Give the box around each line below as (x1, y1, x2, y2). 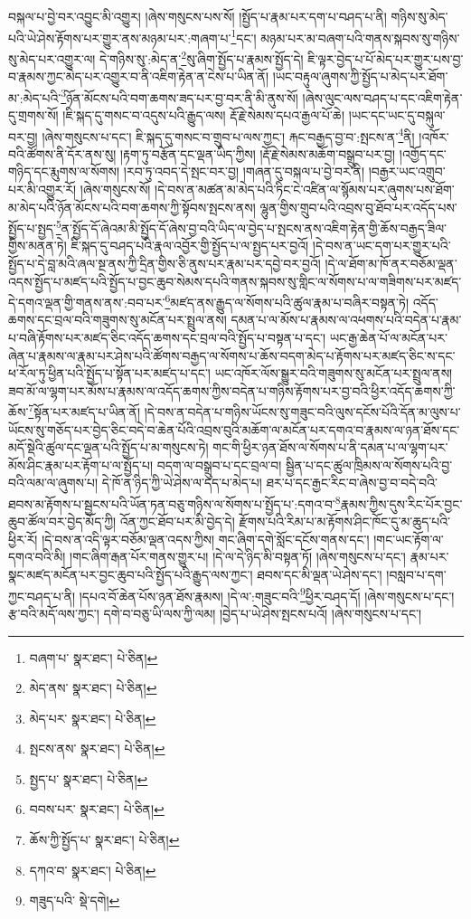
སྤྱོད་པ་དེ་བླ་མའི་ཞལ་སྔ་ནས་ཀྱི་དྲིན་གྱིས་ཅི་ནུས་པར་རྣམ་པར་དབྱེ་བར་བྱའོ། (8, 254, 321, 272)
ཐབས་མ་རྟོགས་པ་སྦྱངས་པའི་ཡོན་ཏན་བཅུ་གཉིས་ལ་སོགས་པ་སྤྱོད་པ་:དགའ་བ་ (8, 494, 335, 513)
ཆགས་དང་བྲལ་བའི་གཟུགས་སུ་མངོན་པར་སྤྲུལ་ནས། (8, 310, 227, 329)
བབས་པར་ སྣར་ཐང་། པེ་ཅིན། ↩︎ (29, 800, 165, 819)
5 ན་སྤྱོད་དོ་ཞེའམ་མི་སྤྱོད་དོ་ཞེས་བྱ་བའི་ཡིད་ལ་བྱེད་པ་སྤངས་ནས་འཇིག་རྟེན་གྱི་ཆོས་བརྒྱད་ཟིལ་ (55, 216, 447, 237)
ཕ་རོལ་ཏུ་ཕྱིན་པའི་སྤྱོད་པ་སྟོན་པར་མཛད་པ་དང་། (8, 364, 211, 383)
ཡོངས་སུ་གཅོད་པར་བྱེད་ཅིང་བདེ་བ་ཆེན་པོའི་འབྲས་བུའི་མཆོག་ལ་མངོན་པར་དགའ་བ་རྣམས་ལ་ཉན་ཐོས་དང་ (8, 420, 460, 439)
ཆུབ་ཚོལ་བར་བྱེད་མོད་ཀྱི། (8, 512, 117, 531)
